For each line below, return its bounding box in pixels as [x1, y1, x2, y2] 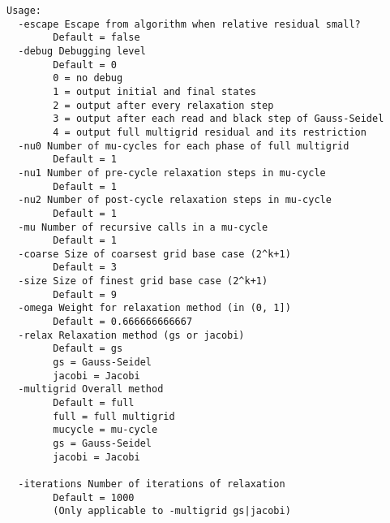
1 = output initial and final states [53, 85, 256, 97]
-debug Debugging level [18, 45, 146, 57]
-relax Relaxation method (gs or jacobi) [18, 329, 245, 341]
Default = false [53, 32, 140, 44]
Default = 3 [53, 261, 118, 274]
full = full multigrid [53, 410, 175, 422]
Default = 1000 [53, 491, 135, 504]
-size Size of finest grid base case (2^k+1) [18, 275, 268, 287]
